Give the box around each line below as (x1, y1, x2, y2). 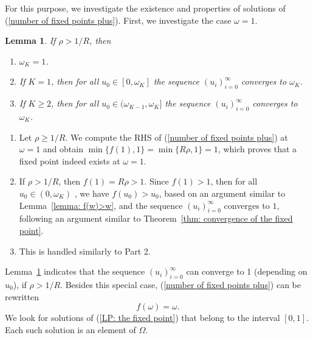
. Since (144, 175, 169, 188)
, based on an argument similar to (159, 186, 286, 199)
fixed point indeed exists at (19, 154, 120, 167)
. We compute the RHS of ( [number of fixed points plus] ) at (65, 130, 288, 143)
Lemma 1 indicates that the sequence (5, 265, 145, 278)
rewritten (5, 290, 40, 303)
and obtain (43, 143, 83, 155)
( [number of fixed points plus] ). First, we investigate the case (5, 13, 232, 26)
